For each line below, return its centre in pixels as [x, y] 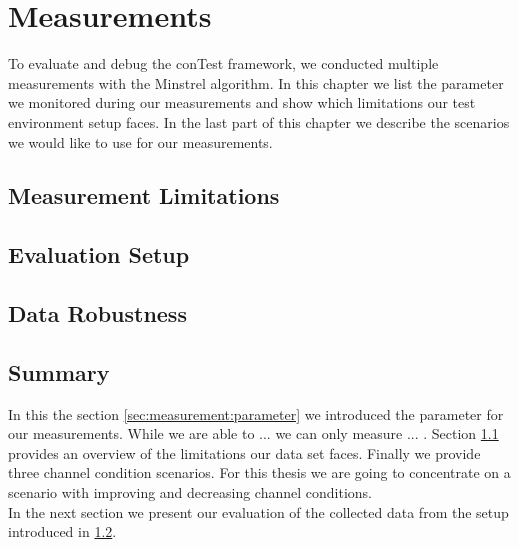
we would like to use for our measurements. [140, 141]
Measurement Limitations [144, 195]
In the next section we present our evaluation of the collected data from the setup [258, 511]
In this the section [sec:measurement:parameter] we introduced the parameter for [256, 413]
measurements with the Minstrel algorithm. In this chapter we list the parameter [256, 82]
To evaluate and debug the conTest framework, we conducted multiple [223, 63]
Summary [59, 371]
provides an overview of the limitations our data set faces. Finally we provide [244, 452]
